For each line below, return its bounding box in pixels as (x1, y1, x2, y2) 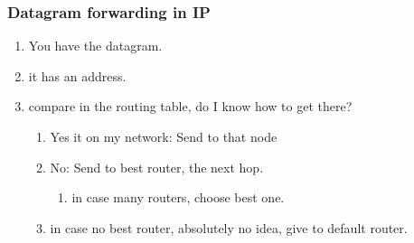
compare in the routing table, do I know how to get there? (28, 97, 353, 116)
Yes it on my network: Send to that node (50, 127, 278, 145)
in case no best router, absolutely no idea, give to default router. (50, 218, 408, 237)
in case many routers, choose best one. (71, 188, 285, 207)
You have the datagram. (28, 36, 163, 55)
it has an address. (28, 66, 127, 85)
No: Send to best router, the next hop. (50, 157, 264, 176)
